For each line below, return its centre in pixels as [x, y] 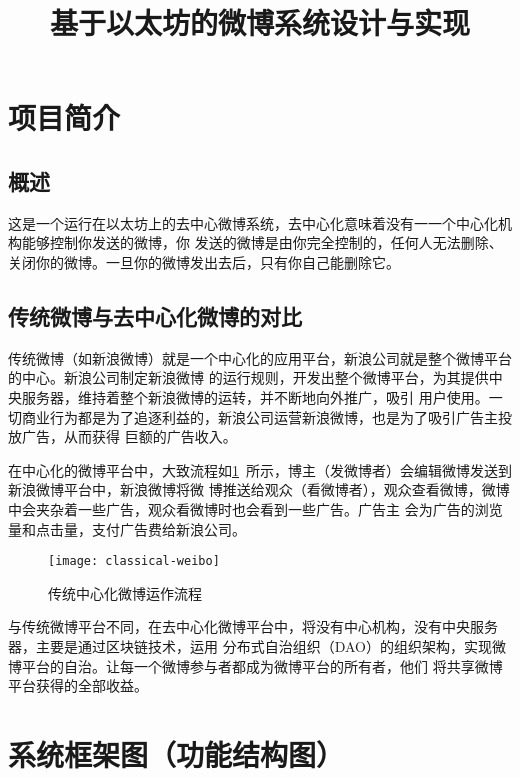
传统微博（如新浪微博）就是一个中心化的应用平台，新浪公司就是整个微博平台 [260, 357]
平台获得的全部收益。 [78, 685]
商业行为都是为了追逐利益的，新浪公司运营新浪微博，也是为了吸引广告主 [259, 416]
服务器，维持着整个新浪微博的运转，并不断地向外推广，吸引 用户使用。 [255, 396]
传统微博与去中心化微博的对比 [155, 315]
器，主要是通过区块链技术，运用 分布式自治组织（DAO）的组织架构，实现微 [257, 645]
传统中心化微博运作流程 [125, 592]
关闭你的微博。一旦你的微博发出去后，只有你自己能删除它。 [204, 261]
